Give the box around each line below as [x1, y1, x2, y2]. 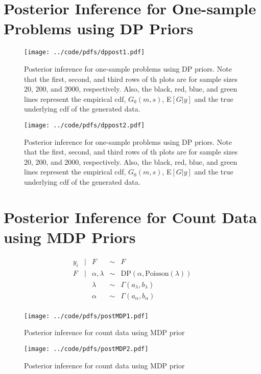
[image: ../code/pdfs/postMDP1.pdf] [24, 312, 149, 320]
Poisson [145, 270, 169, 277]
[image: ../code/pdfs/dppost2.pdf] [24, 121, 145, 129]
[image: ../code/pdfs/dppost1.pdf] [24, 49, 145, 56]
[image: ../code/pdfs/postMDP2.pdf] [24, 345, 149, 353]
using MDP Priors [4, 226, 136, 247]
